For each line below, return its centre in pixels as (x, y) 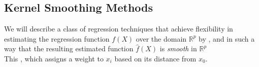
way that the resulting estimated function (69, 48)
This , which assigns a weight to (54, 58)
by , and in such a (227, 38)
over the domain (161, 38)
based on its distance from (155, 58)
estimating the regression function (57, 38)
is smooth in (178, 48)
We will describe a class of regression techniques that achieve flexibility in (119, 29)
